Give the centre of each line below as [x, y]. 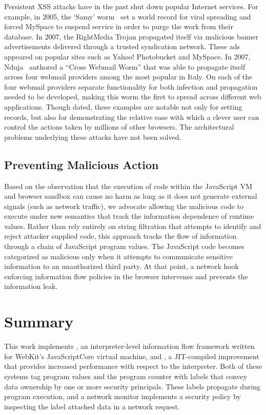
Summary [39, 321]
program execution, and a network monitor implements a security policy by [122, 396]
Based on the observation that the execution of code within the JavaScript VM [128, 186]
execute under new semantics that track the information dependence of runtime [129, 216]
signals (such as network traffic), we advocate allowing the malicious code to [124, 206]
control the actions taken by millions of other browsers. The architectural [119, 127]
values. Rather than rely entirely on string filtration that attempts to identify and [133, 226]
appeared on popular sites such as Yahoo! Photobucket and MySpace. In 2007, [127, 56]
